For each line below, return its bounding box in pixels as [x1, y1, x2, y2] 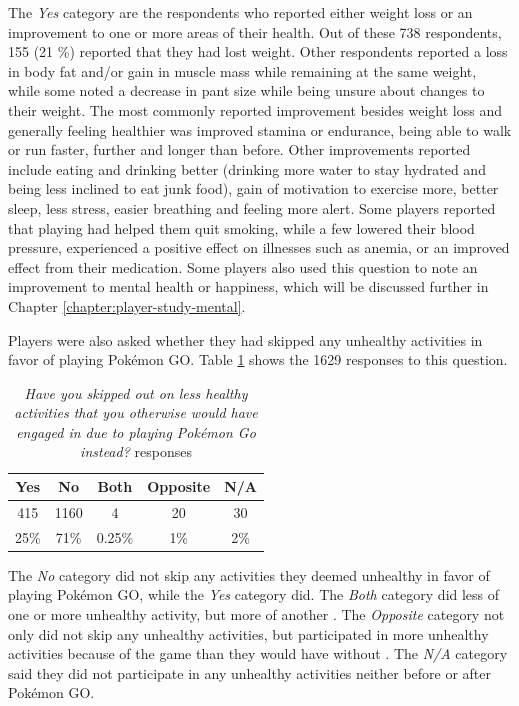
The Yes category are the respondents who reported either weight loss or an [8, 2, 473, 22]
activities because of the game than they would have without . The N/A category [8, 643, 508, 664]
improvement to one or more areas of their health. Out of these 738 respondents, [8, 21, 502, 42]
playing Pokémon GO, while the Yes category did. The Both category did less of [8, 584, 500, 605]
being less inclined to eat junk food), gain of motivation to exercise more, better [8, 178, 499, 199]
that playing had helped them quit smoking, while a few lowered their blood [8, 217, 475, 238]
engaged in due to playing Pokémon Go [16, 421, 256, 442]
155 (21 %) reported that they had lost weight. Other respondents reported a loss [8, 41, 508, 62]
